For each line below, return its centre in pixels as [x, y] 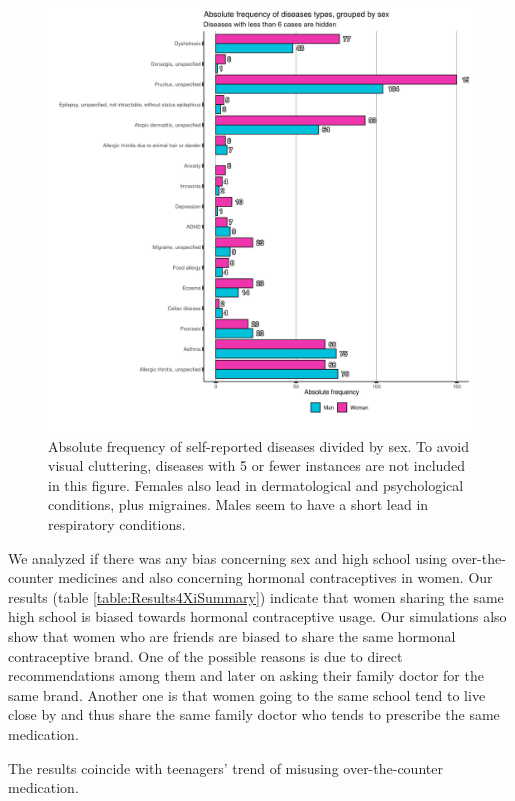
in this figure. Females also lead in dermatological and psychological [256, 484]
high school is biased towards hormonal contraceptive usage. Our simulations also [257, 616]
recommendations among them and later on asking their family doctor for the [246, 675]
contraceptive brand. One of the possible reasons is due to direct [205, 655]
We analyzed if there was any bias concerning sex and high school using [228, 557]
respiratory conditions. [117, 523]
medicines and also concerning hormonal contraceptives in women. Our [275, 577]
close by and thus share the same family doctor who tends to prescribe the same [254, 714]
